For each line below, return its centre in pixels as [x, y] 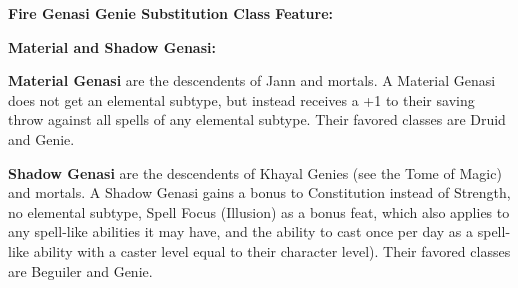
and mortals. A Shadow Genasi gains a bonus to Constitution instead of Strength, [259, 192]
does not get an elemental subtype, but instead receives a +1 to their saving [241, 99]
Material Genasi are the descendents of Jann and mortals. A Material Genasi [252, 80]
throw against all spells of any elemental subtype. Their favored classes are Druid [257, 119]
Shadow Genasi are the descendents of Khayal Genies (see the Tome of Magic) [255, 172]
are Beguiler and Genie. [80, 270]
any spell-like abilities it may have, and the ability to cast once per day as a [241, 231]
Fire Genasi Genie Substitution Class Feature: [171, 13]
